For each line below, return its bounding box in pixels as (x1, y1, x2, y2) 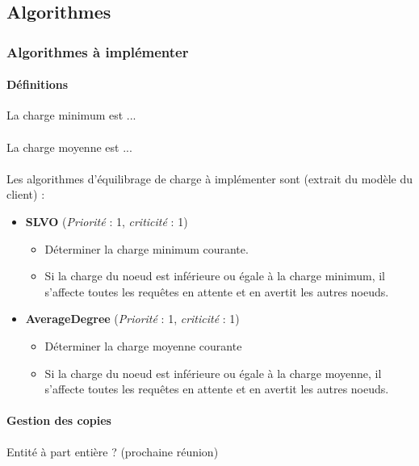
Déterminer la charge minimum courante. (44, 240, 249, 257)
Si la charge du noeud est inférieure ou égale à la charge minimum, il (44, 267, 385, 284)
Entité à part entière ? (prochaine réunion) (6, 443, 219, 460)
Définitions (6, 76, 69, 93)
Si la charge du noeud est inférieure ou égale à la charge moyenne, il (44, 364, 382, 381)
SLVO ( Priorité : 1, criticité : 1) (25, 212, 188, 229)
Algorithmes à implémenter (6, 41, 189, 61)
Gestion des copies (6, 412, 111, 429)
